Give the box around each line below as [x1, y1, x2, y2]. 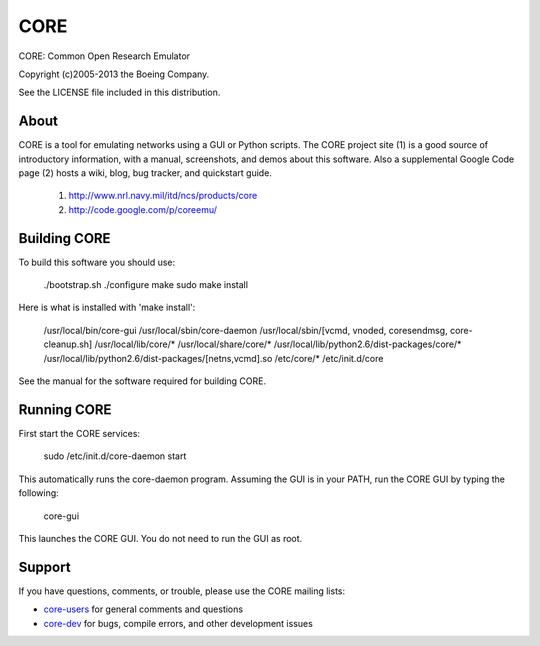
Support [18, 558, 71, 575]
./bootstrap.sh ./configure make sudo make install [43, 279, 249, 291]
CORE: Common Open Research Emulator [18, 50, 190, 62]
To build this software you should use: [18, 256, 176, 268]
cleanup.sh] [43, 338, 93, 350]
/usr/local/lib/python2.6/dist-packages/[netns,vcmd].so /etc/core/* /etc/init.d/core [43, 352, 384, 364]
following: [18, 487, 59, 499]
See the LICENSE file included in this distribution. [18, 86, 221, 99]
